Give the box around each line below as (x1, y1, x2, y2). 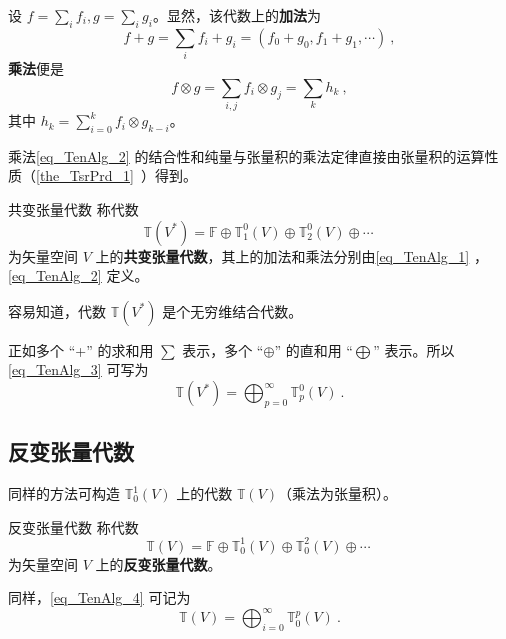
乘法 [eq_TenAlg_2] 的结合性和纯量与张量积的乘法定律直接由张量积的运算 (8, 145, 485, 166)
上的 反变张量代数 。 (95, 553, 222, 574)
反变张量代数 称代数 (8, 516, 139, 537)
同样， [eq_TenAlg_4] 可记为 (8, 587, 191, 608)
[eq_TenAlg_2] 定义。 (8, 265, 149, 286)
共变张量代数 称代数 (8, 199, 139, 220)
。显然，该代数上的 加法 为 (152, 5, 321, 25)
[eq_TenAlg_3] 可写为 (8, 359, 149, 380)
